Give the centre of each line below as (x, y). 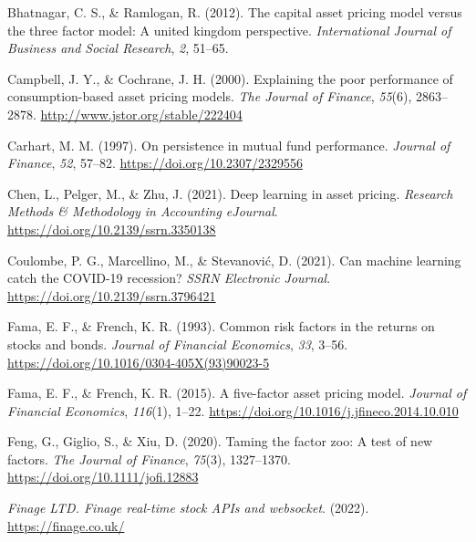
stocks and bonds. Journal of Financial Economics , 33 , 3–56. (178, 344)
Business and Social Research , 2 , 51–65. (118, 48)
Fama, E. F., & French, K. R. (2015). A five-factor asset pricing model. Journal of (237, 393)
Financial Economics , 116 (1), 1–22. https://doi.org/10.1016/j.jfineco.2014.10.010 (233, 410)
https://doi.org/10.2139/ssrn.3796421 (112, 295)
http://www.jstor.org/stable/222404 (141, 114)
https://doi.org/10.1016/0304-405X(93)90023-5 (139, 362)
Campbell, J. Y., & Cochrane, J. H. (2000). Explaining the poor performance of (230, 78)
